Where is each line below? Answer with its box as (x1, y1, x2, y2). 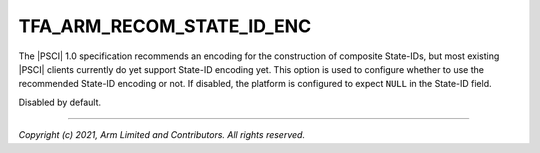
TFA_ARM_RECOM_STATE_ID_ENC (18, 15, 312, 37)
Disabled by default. (18, 96, 102, 108)
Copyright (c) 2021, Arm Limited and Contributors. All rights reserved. (18, 129, 305, 141)
